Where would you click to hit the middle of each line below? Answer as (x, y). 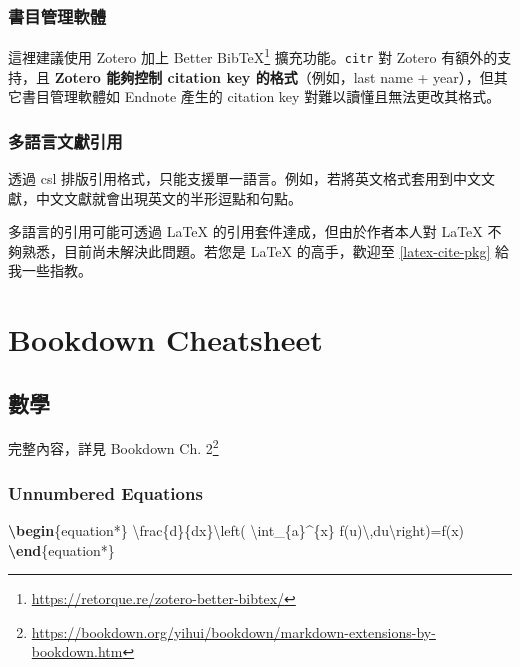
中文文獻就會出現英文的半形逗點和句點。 (168, 197)
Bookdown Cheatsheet (165, 339)
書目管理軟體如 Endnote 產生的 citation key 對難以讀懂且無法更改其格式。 (261, 96)
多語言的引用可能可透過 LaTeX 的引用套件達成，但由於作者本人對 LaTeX (245, 231)
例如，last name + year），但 (402, 76)
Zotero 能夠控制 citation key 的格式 (176, 76)
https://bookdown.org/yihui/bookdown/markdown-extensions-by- (233, 631)
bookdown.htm (77, 651)
